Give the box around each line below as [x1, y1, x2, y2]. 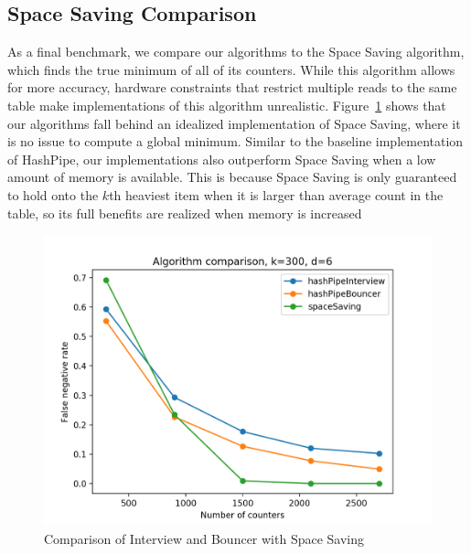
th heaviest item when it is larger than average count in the [109, 185, 444, 204]
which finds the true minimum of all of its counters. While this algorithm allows [7, 59, 455, 79]
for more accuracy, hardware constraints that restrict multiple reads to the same [7, 78, 457, 97]
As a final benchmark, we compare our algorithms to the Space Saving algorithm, [7, 42, 465, 61]
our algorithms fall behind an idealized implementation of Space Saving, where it [7, 113, 461, 133]
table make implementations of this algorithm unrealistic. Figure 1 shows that [7, 95, 446, 114]
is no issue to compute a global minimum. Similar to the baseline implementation [7, 132, 464, 151]
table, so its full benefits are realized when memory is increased [7, 203, 362, 222]
